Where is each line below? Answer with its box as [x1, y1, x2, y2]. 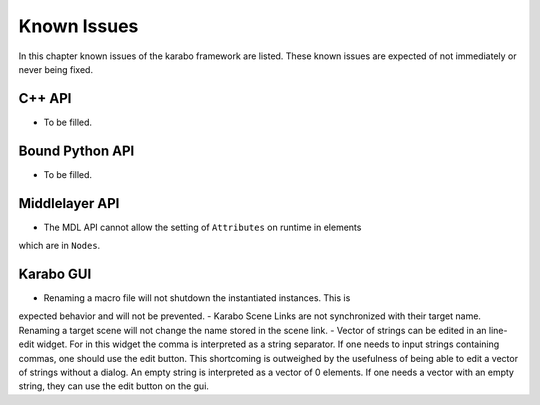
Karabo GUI [18, 265, 92, 282]
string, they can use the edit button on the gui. [18, 380, 210, 392]
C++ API [18, 90, 72, 107]
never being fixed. [18, 63, 94, 75]
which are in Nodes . [18, 240, 101, 252]
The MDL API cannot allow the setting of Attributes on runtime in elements [43, 221, 362, 233]
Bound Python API [18, 142, 135, 159]
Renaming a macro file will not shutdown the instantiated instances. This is [43, 291, 351, 304]
